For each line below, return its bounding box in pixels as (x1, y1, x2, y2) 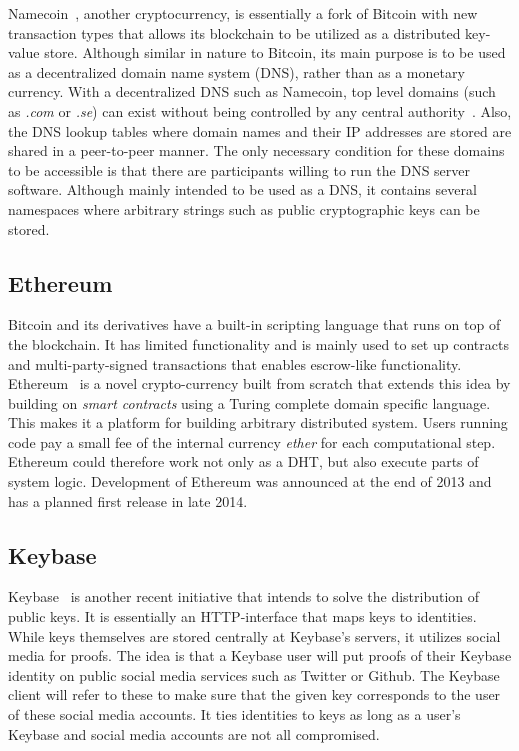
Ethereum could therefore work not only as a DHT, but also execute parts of (8, 451, 479, 472)
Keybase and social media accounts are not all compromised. (8, 723, 380, 744)
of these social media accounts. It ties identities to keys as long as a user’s (8, 704, 461, 725)
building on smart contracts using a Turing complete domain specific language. (8, 392, 491, 413)
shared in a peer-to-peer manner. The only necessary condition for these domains (8, 140, 505, 161)
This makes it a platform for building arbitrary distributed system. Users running (8, 412, 508, 433)
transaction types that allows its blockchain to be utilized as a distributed (8, 22, 461, 43)
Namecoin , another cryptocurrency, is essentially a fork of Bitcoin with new (8, 3, 478, 23)
